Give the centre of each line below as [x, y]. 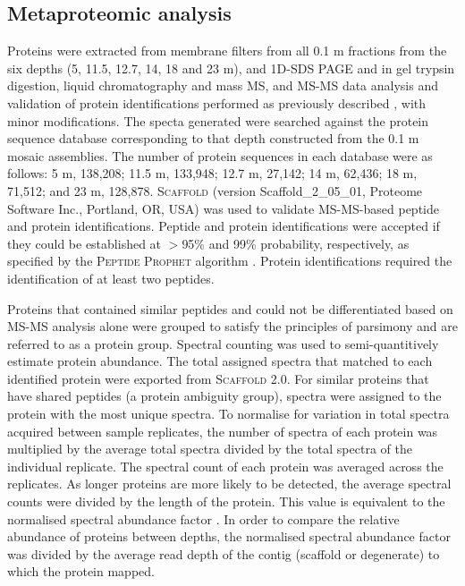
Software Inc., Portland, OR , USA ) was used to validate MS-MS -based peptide [223, 208]
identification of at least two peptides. [111, 278]
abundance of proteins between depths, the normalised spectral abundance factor [229, 536]
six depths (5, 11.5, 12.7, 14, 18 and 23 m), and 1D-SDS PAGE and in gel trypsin [231, 68]
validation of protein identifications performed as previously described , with [217, 102]
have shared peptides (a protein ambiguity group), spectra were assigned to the [224, 396]
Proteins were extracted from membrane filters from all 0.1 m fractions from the [227, 51]
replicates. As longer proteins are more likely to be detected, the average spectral [229, 484]
